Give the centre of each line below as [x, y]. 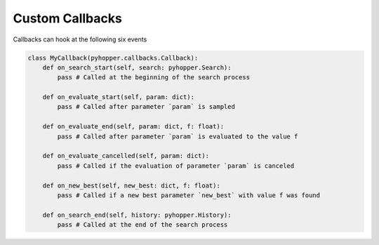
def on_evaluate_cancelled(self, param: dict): [126, 156]
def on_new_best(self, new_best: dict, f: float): [131, 185]
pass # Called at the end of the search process [142, 225]
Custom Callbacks [67, 18]
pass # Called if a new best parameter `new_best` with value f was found [189, 196]
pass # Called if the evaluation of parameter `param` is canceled [176, 166]
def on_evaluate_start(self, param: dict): [118, 97]
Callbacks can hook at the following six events [80, 39]
